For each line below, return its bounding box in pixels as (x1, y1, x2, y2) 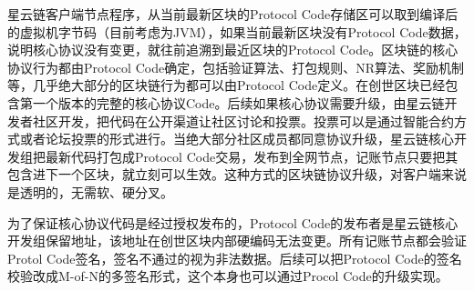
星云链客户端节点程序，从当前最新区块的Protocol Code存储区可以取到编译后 (7, 5, 459, 23)
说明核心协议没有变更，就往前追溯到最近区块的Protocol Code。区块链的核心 (7, 40, 459, 59)
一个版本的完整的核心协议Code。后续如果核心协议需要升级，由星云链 (32, 93, 445, 112)
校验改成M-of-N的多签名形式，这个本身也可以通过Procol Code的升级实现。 (7, 266, 448, 286)
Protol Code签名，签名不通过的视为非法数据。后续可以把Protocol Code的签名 (7, 248, 462, 267)
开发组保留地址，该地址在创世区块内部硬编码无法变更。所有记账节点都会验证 (7, 231, 467, 250)
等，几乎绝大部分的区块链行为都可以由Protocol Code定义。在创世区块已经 (7, 75, 446, 95)
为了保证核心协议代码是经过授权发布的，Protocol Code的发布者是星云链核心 (7, 213, 459, 232)
